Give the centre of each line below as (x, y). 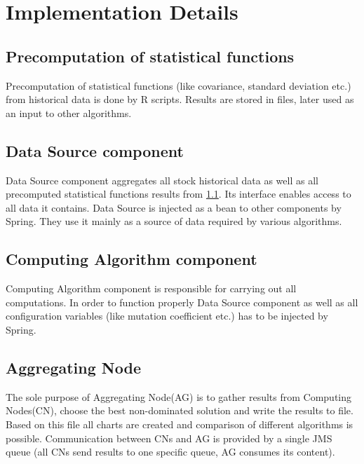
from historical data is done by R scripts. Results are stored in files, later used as (180, 99)
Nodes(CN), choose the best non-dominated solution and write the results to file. (180, 410)
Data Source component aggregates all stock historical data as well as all (162, 180)
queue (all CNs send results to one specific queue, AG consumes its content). (170, 452)
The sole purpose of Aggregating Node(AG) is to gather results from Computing (179, 396)
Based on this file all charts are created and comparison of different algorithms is (180, 424)
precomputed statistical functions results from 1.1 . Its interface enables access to (178, 194)
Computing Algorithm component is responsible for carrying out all (151, 288)
